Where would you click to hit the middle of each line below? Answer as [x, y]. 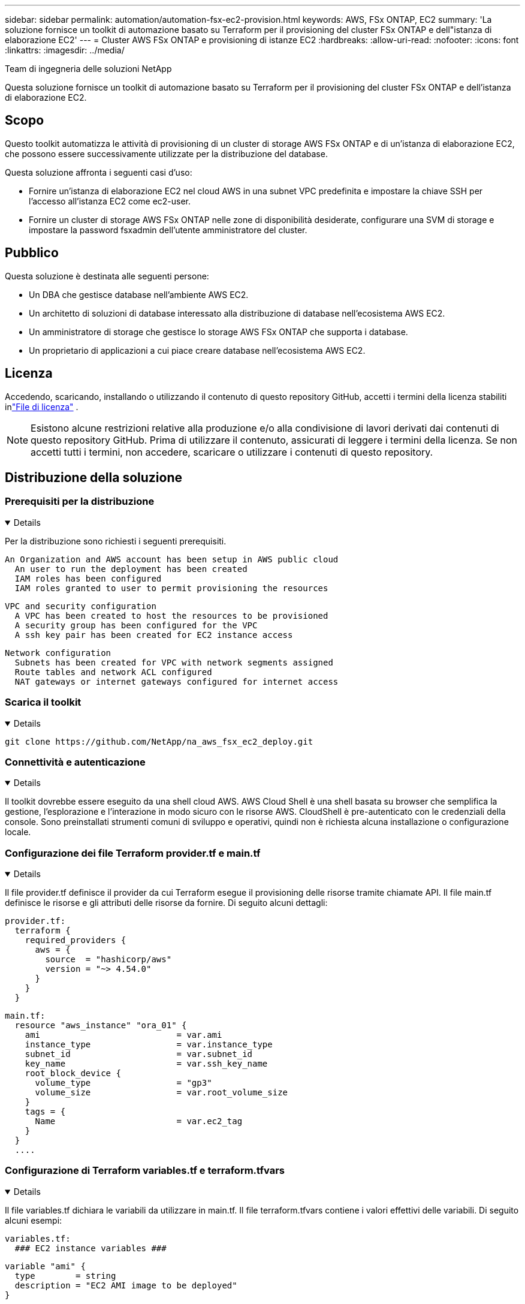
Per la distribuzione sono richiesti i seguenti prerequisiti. [116, 541]
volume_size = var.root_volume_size [162, 1092]
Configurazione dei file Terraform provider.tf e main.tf [133, 853]
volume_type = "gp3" [123, 1083]
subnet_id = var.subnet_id [139, 1054]
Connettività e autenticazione [75, 762]
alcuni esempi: [34, 1220]
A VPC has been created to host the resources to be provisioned [171, 615]
